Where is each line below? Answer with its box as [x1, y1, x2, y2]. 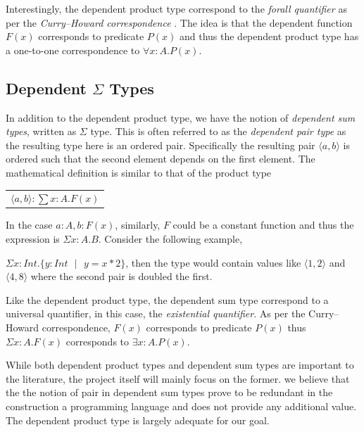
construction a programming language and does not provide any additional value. [6, 398, 357, 413]
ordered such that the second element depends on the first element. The [6, 151, 315, 166]
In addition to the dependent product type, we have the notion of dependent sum [6, 110, 356, 125]
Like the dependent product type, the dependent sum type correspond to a [6, 292, 329, 307]
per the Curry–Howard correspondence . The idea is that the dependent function [6, 15, 353, 30]
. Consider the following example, [98, 231, 243, 246]
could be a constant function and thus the [172, 217, 354, 232]
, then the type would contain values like [125, 255, 301, 269]
